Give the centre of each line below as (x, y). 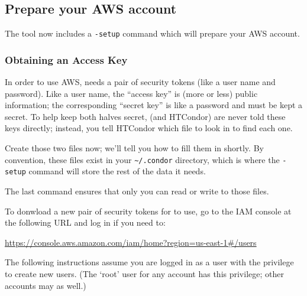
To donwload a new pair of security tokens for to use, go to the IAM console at (148, 211)
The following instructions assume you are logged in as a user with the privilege (149, 262)
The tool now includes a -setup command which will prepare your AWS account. (152, 33)
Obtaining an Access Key (66, 59)
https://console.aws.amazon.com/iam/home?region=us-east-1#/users (131, 242)
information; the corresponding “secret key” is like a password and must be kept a (154, 105)
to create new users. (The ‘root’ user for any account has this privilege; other (144, 273)
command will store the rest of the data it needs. (117, 171)
